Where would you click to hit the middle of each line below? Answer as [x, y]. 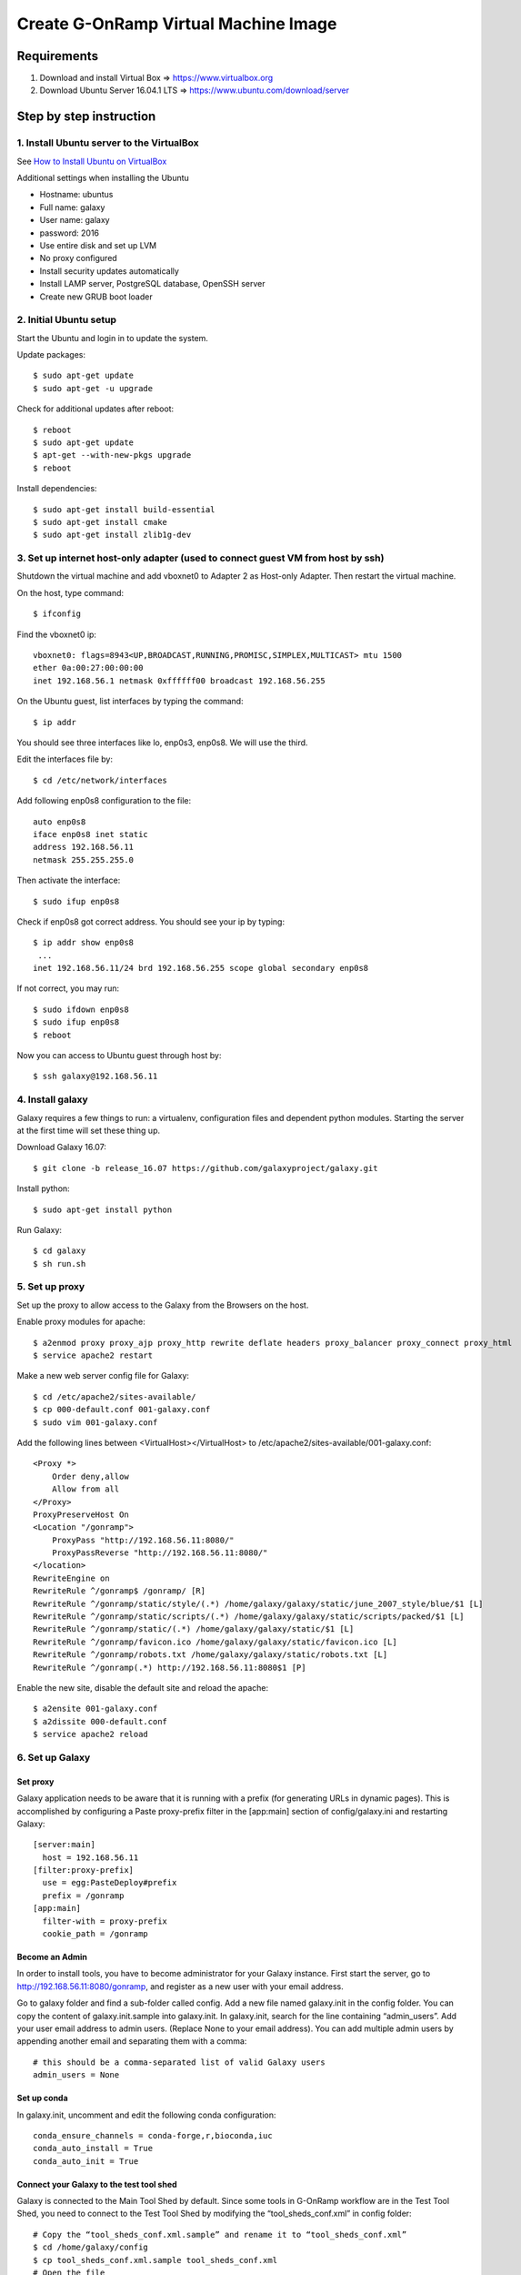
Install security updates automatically [109, 271]
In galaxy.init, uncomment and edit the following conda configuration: [146, 2115]
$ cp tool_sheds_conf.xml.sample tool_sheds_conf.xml [155, 2260]
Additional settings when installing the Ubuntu [103, 178]
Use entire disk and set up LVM [98, 245]
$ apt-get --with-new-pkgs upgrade [112, 455]
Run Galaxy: [40, 1229]
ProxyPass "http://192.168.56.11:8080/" [143, 1540]
